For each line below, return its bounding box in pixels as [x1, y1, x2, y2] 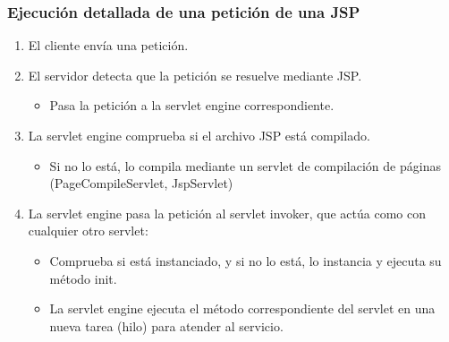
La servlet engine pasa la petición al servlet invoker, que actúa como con [28, 203, 427, 222]
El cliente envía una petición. [28, 36, 189, 55]
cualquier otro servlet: [28, 221, 148, 240]
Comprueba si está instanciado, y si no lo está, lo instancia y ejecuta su [49, 251, 442, 269]
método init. [49, 269, 117, 287]
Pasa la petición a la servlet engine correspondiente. [49, 96, 335, 115]
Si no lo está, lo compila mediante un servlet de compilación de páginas [49, 156, 441, 175]
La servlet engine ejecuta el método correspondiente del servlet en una [49, 299, 436, 318]
